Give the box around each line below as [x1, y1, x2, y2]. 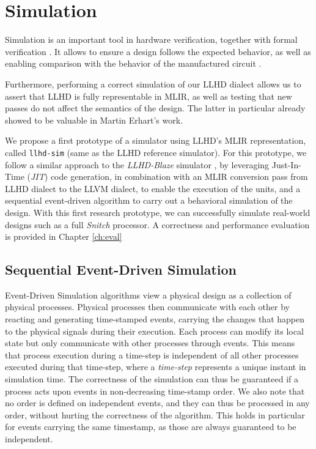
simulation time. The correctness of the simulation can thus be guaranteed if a [5, 373, 298, 385]
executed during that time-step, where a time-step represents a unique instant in [5, 360, 306, 373]
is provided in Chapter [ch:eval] [5, 230, 122, 243]
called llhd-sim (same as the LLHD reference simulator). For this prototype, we [5, 146, 307, 158]
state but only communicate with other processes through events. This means [5, 336, 295, 349]
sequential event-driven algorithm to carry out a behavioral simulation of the [5, 194, 293, 207]
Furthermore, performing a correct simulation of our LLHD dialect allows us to [5, 77, 301, 90]
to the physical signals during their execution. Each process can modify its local [5, 324, 304, 337]
